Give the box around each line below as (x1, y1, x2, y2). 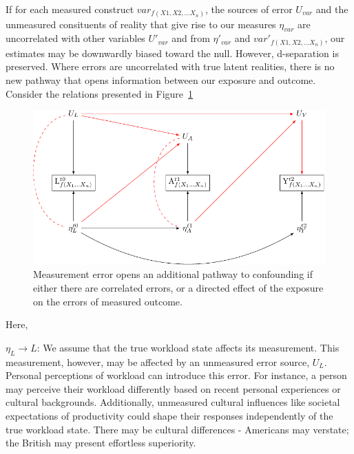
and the (315, 2, 348, 16)
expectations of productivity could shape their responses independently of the (6, 408, 333, 422)
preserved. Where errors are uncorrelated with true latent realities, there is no (6, 59, 335, 74)
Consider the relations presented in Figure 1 (6, 86, 194, 100)
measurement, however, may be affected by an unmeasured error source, (6, 354, 310, 369)
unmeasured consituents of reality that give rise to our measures (6, 17, 276, 31)
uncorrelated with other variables (6, 31, 145, 45)
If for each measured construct (6, 2, 134, 16)
